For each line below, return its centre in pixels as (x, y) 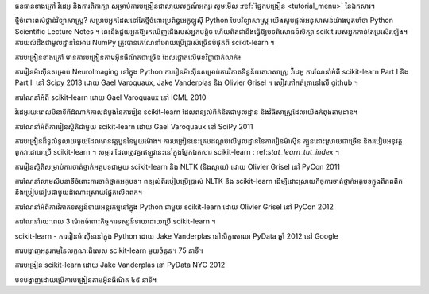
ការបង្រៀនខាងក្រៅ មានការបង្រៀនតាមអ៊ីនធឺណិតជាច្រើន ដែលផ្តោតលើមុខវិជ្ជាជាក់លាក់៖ (128, 57)
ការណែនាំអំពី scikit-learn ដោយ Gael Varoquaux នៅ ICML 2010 (110, 97)
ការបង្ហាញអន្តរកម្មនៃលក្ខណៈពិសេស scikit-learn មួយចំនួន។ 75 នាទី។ (109, 250)
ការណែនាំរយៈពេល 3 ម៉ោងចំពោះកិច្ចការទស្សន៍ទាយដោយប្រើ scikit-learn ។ (115, 221)
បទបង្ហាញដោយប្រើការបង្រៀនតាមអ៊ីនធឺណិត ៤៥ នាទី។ (86, 279)
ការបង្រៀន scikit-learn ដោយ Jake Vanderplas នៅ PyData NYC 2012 (120, 265)
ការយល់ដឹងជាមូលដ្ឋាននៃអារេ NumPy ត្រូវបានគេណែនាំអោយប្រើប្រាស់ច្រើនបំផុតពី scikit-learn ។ (145, 43)
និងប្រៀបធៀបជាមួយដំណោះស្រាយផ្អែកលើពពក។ (79, 192)
